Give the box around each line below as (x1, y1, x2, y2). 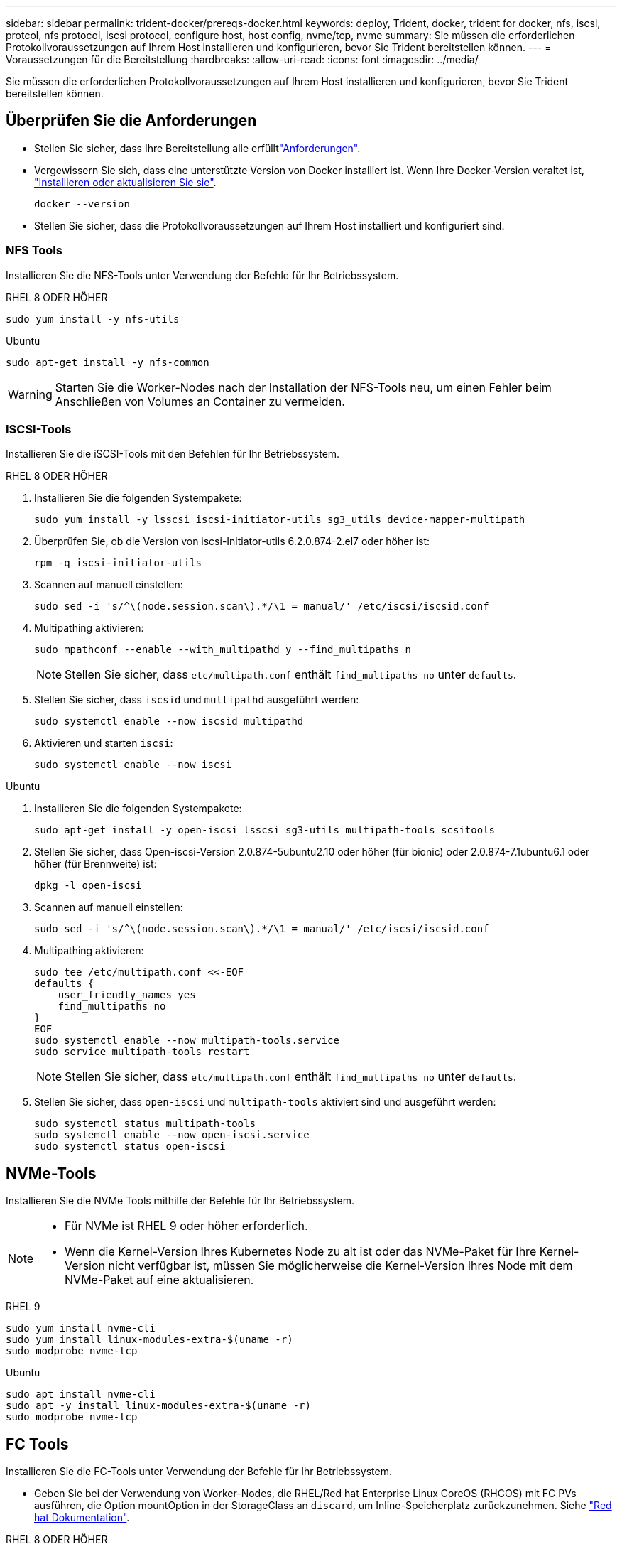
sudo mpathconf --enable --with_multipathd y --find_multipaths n (34, 644, 412, 656)
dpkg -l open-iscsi (34, 880, 142, 892)
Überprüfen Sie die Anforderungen (6, 112, 257, 130)
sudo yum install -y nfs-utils (6, 313, 180, 325)
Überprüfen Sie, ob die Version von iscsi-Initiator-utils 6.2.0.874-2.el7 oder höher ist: (34, 535, 430, 548)
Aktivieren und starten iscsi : (34, 737, 173, 750)
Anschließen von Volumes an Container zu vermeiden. (55, 394, 345, 409)
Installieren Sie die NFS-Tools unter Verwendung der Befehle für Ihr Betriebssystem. (6, 269, 399, 281)
